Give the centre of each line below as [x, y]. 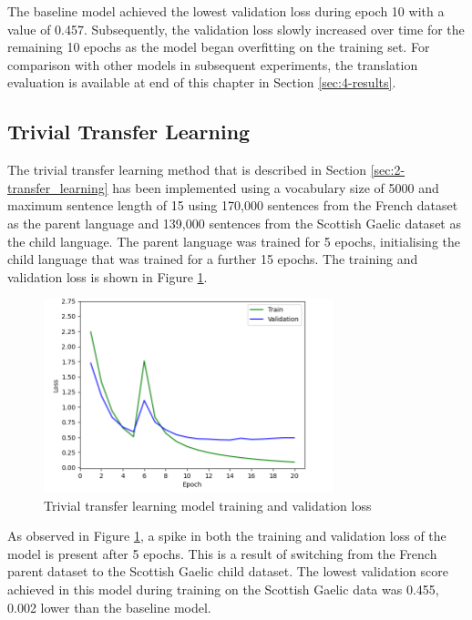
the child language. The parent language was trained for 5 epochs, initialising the [234, 241]
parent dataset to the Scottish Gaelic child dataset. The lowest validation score [228, 571]
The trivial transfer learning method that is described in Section [187, 170]
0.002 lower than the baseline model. [109, 607]
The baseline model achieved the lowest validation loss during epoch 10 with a [226, 11]
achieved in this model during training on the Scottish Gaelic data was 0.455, [223, 589]
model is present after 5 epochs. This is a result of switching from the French [222, 553]
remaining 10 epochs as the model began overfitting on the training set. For [219, 47]
